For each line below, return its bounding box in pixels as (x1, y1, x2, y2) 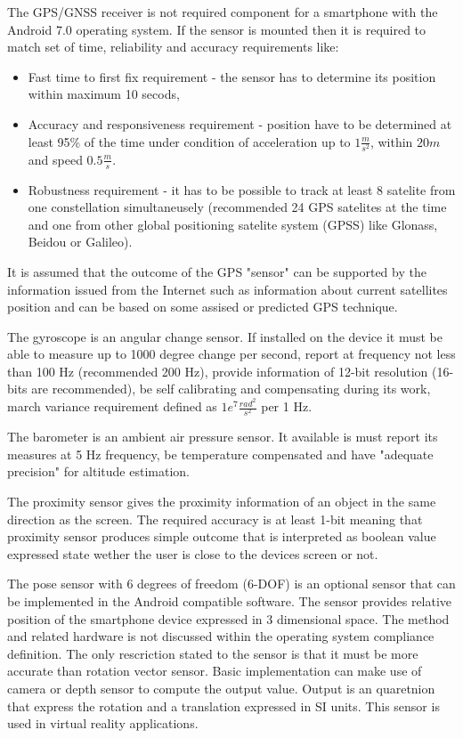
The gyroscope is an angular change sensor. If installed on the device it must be (7, 327, 443, 345)
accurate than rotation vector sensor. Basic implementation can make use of (7, 661, 422, 680)
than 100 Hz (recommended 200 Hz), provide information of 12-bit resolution (7, 361, 428, 380)
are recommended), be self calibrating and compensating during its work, (31, 379, 431, 398)
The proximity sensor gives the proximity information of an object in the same (7, 492, 436, 511)
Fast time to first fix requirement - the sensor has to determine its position (28, 67, 436, 85)
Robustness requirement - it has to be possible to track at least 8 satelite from (28, 180, 456, 199)
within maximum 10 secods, (28, 85, 180, 103)
